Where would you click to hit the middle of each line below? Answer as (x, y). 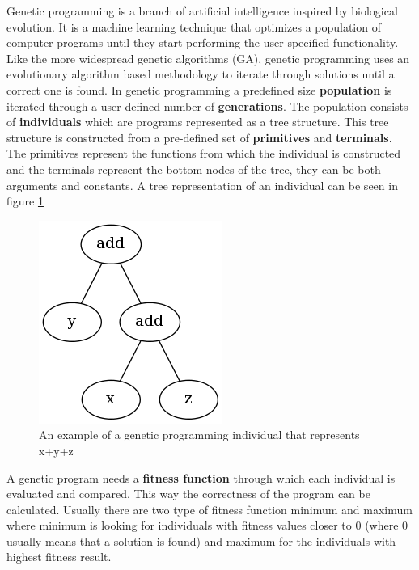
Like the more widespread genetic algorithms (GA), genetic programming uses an (208, 58)
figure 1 (25, 201)
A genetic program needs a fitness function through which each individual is (201, 477)
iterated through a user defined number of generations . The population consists (207, 106)
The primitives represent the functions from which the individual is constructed (204, 153)
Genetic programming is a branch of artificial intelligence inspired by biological (202, 11)
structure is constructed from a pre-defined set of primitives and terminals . (199, 137)
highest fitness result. (59, 557)
